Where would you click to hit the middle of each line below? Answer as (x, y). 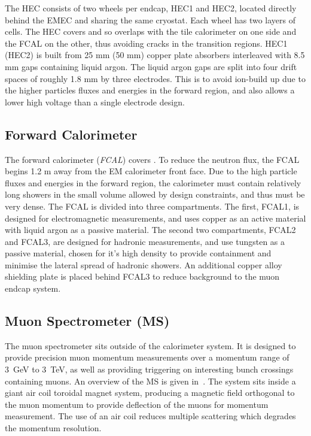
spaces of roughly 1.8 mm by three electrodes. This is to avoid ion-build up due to (155, 78)
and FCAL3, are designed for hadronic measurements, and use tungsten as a (145, 241)
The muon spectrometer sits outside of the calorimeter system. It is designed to (150, 345)
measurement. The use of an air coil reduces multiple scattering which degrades (150, 416)
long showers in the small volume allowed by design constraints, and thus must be (155, 194)
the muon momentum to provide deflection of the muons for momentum (137, 404)
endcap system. (33, 288)
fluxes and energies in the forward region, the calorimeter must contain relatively (153, 182)
